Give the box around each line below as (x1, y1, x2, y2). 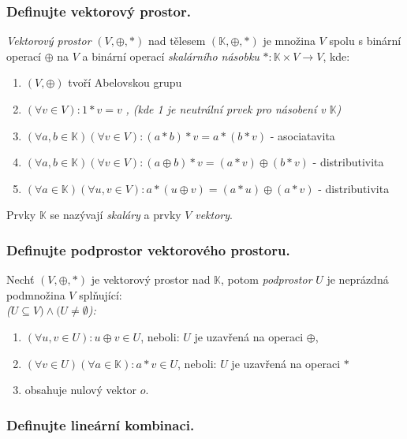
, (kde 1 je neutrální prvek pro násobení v (125, 101, 326, 117)
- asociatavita (270, 127, 335, 143)
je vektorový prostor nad (91, 271, 211, 288)
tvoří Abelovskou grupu (68, 74, 182, 91)
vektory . (195, 206, 233, 223)
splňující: (79, 286, 122, 303)
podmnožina (6, 286, 65, 303)
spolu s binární (329, 32, 401, 49)
